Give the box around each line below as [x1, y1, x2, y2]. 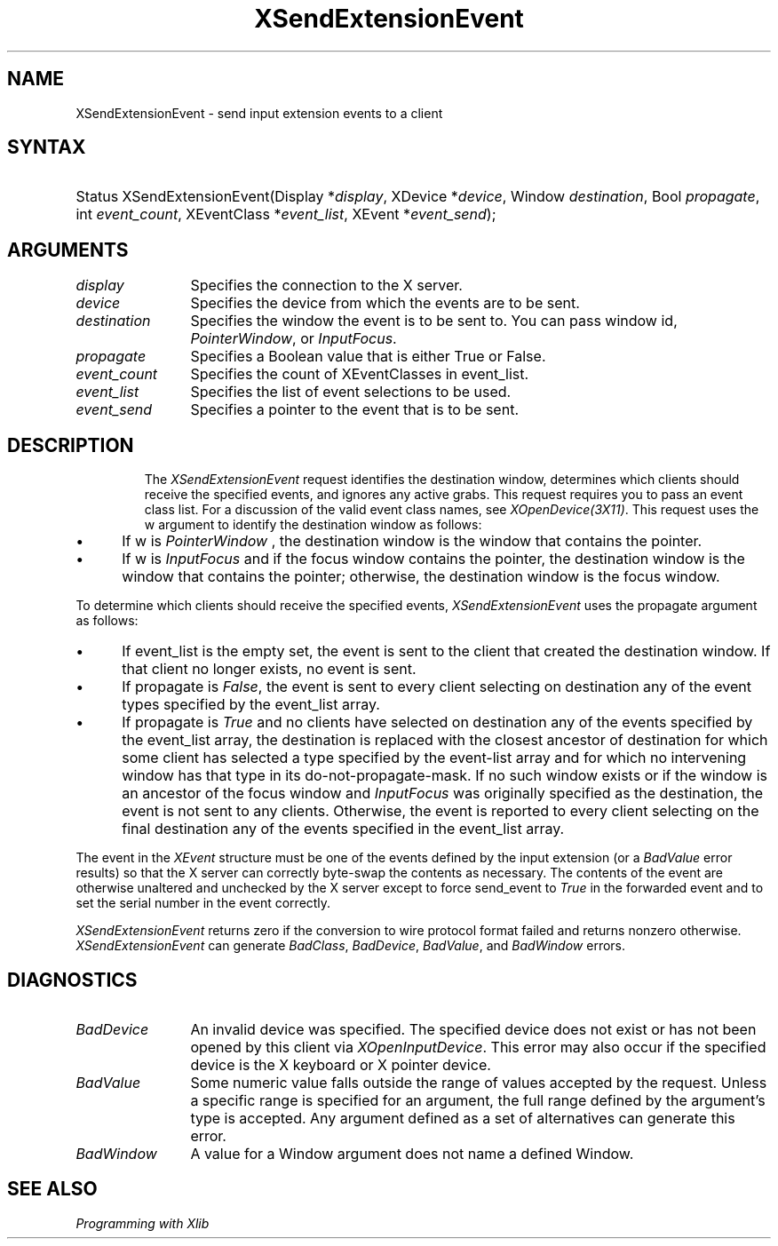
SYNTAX [7, 136, 86, 159]
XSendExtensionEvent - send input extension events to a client [75, 105, 443, 121]
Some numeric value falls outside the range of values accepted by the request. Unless [190, 1073, 767, 1091]
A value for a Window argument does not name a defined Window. [190, 1144, 634, 1163]
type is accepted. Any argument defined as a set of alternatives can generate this [190, 1108, 735, 1127]
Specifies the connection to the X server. [190, 276, 463, 295]
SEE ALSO [7, 1178, 98, 1201]
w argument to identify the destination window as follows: [144, 517, 482, 533]
